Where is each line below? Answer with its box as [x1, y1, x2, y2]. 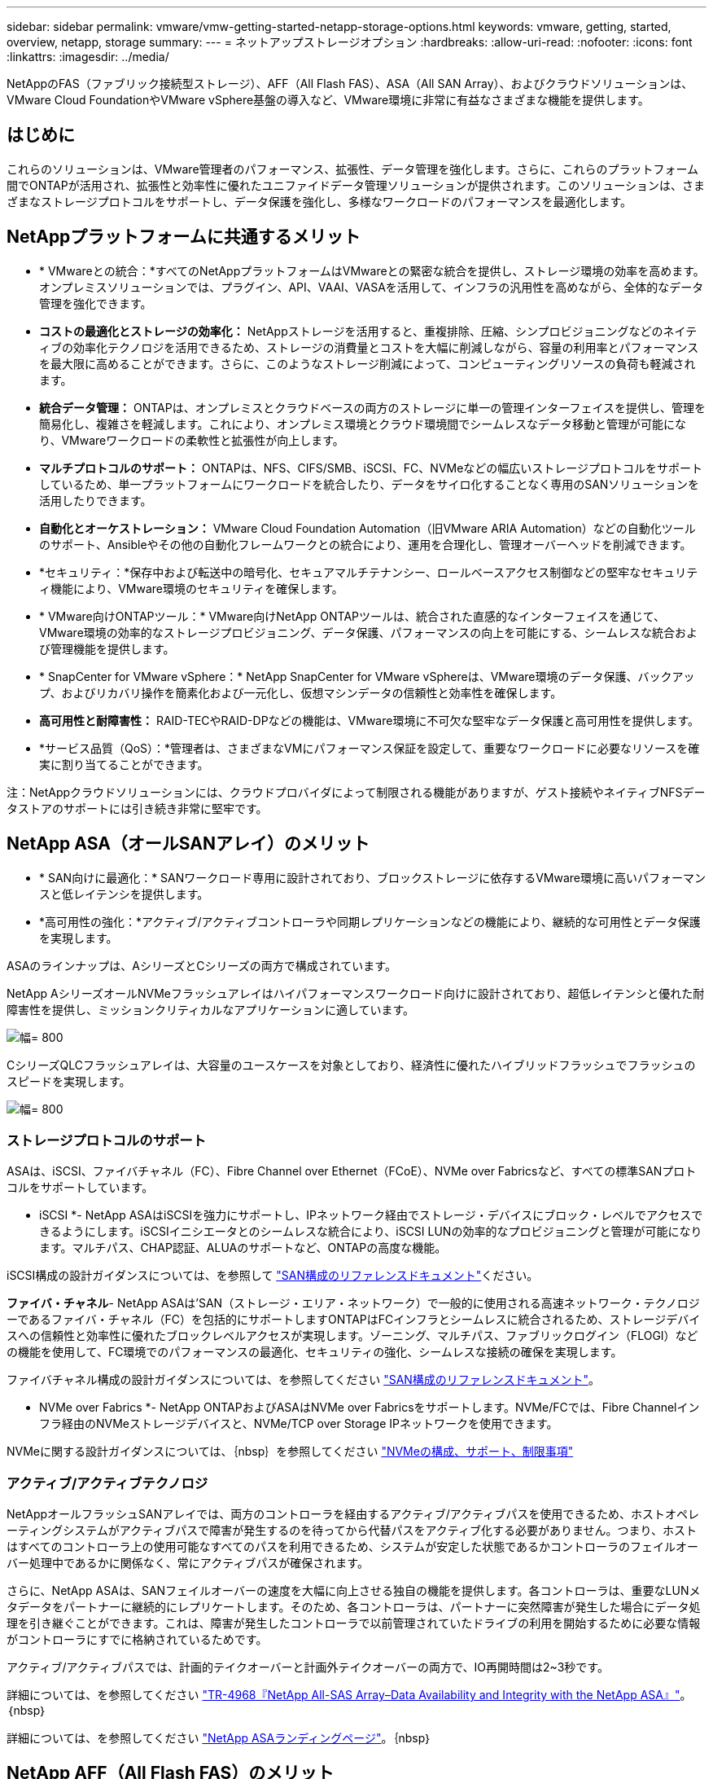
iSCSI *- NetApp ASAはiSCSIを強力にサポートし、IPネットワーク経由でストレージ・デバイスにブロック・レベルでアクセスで [39, 1208, 703, 1223]
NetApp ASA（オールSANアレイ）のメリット [7, 833, 370, 854]
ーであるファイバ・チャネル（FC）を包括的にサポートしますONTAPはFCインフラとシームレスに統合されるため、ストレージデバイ [7, 1312, 701, 1327]
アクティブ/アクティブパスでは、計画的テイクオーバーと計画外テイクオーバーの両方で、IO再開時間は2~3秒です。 [7, 1660, 609, 1675]
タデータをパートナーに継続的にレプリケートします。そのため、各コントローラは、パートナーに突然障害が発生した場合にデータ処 [7, 1600, 701, 1614]
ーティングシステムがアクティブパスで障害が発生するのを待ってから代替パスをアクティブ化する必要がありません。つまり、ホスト [7, 1523, 697, 1538]
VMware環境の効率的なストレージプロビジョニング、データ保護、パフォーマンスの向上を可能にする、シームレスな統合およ [39, 625, 698, 639]
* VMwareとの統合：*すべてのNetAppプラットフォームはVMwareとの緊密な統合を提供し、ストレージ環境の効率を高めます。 [39, 263, 705, 278]
